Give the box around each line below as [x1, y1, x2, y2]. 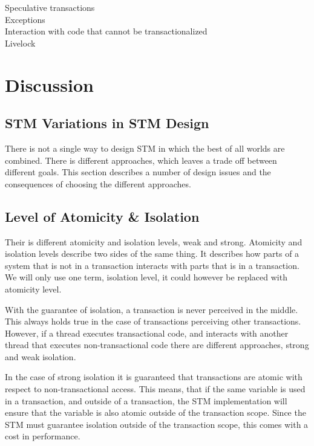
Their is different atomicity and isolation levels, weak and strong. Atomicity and [5, 235, 303, 248]
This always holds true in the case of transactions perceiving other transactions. [5, 315, 301, 328]
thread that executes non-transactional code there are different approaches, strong [5, 338, 309, 351]
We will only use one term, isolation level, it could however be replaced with [5, 271, 287, 283]
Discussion [5, 72, 94, 97]
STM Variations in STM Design [5, 114, 209, 132]
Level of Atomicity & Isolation [5, 207, 200, 225]
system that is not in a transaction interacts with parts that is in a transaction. [5, 259, 299, 271]
